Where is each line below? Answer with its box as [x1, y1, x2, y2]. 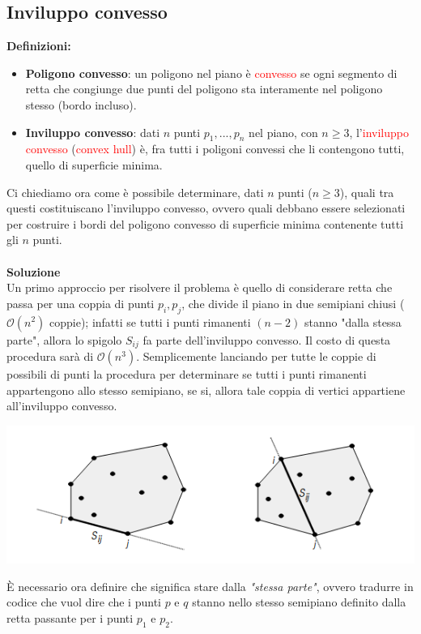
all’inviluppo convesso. [6, 397, 117, 414]
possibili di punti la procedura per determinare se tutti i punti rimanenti [6, 365, 367, 382]
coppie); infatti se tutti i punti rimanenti [49, 313, 251, 330]
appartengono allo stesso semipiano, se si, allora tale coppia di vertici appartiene [6, 381, 406, 398]
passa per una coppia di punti [6, 294, 155, 311]
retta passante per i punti [6, 610, 134, 626]
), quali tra [339, 183, 394, 200]
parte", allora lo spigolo [6, 331, 122, 348]
